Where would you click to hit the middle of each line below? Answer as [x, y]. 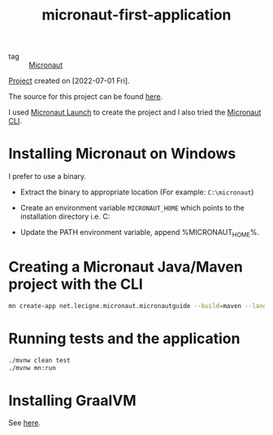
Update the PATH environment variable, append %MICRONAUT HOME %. [140, 233]
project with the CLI [76, 284]
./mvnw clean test [39, 360]
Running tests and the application [124, 338]
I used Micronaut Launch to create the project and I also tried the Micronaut [135, 112]
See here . [24, 423]
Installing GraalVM [72, 400]
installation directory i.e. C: [65, 216]
